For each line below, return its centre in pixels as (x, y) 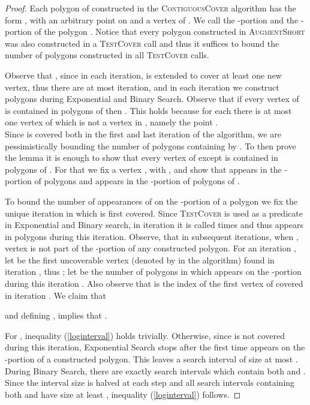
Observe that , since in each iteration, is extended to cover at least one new (143, 75)
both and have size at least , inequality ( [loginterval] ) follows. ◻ (123, 394)
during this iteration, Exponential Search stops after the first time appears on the (155, 347)
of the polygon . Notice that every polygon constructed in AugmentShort (170, 31)
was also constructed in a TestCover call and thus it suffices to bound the (142, 43)
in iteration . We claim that (55, 295)
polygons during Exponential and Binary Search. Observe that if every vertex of (152, 99)
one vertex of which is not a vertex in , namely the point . (112, 122)
